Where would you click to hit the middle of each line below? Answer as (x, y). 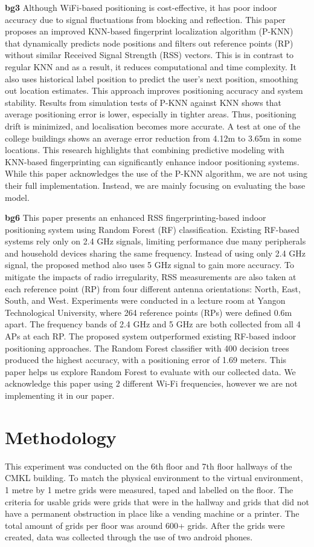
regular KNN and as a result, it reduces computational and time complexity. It (151, 66)
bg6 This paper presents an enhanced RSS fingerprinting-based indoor (136, 218)
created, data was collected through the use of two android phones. (129, 537)
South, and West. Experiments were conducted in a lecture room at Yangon (145, 300)
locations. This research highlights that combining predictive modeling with (145, 150)
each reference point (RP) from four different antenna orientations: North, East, (153, 288)
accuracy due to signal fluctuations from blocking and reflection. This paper (145, 19)
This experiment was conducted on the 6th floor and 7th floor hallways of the (149, 466)
